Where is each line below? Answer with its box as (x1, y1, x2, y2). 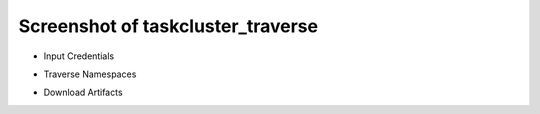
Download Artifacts (43, 86, 124, 99)
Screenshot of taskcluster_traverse (18, 15, 319, 37)
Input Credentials (43, 50, 115, 62)
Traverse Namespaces (43, 68, 137, 80)
